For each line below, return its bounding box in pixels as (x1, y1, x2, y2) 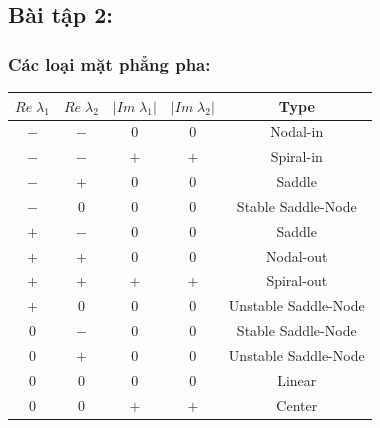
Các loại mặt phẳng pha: (8, 51, 211, 76)
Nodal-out (266, 245, 328, 266)
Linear (277, 369, 317, 390)
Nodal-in (270, 121, 324, 142)
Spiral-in (270, 146, 323, 167)
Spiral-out (266, 270, 328, 291)
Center (276, 394, 318, 415)
